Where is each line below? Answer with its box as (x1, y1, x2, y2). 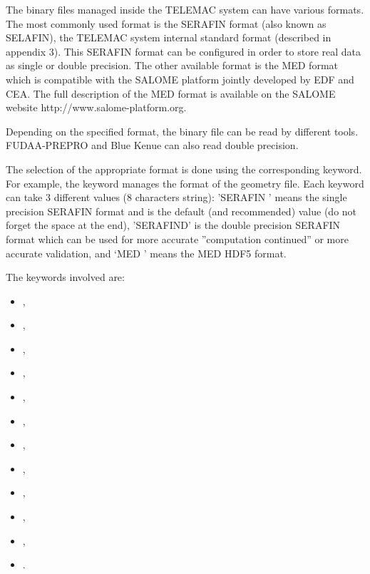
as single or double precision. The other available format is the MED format (6, 58, 339, 73)
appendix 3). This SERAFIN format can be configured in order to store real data (6, 43, 361, 58)
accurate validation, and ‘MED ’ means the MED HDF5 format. (6, 245, 287, 260)
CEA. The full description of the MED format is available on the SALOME (6, 86, 336, 101)
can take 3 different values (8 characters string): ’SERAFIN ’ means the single (6, 190, 347, 205)
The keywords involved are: (6, 270, 125, 285)
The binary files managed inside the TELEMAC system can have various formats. (6, 2, 364, 16)
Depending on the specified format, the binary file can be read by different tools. (6, 123, 359, 138)
